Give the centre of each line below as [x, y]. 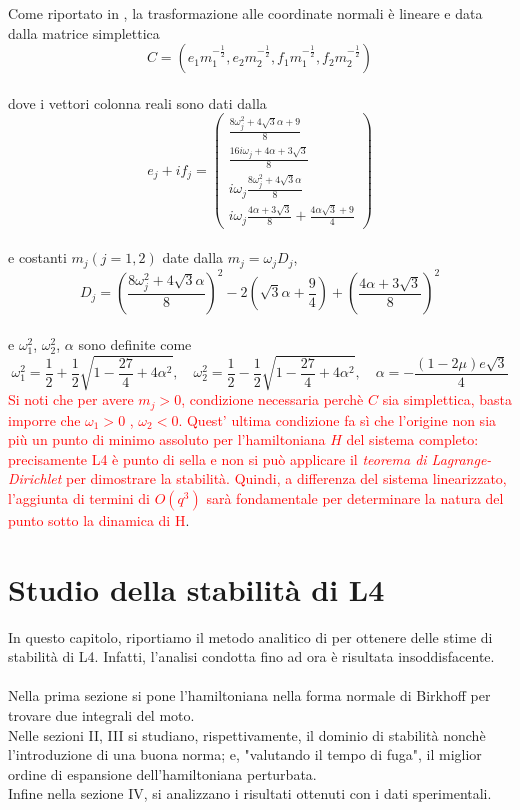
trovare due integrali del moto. [101, 715]
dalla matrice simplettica [84, 32]
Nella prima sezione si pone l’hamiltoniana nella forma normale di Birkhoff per [249, 695]
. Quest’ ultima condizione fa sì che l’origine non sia [337, 419]
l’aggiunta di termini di [79, 497]
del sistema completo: [412, 439]
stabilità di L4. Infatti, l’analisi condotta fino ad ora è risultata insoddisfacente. [251, 656]
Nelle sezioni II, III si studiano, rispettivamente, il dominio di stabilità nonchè [247, 734]
